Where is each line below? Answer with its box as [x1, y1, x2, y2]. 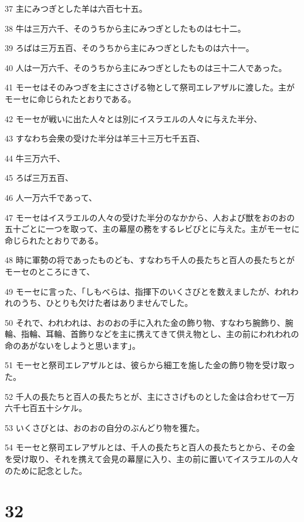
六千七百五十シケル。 [5, 402, 87, 414]
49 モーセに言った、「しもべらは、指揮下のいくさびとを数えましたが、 [5, 285, 275, 297]
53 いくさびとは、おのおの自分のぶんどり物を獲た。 [5, 421, 205, 433]
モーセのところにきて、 [5, 265, 95, 277]
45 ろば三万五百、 [5, 171, 73, 184]
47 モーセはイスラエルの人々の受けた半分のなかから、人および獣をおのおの [5, 211, 295, 223]
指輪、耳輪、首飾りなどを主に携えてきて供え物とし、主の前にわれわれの [21, 328, 299, 340]
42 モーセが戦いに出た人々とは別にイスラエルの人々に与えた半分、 [5, 112, 262, 124]
